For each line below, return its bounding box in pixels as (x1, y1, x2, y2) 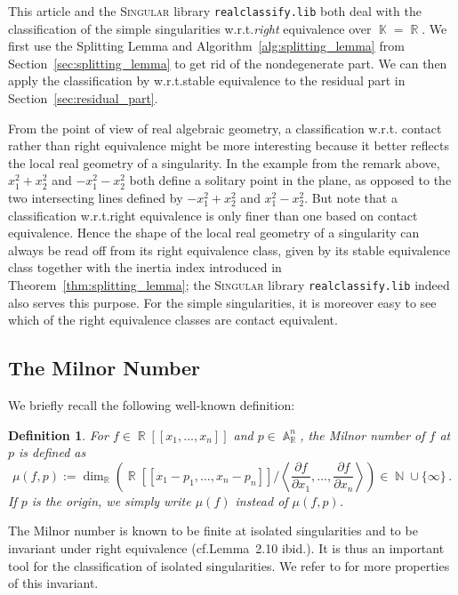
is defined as (19, 443, 86, 462)
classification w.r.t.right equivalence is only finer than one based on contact (8, 205, 418, 224)
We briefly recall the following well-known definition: (8, 396, 295, 414)
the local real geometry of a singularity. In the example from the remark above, (8, 153, 440, 172)
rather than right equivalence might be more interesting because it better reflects (8, 136, 449, 155)
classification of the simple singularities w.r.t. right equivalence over (8, 19, 372, 37)
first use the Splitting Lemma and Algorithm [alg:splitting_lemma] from (8, 36, 405, 55)
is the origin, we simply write (31, 491, 191, 510)
